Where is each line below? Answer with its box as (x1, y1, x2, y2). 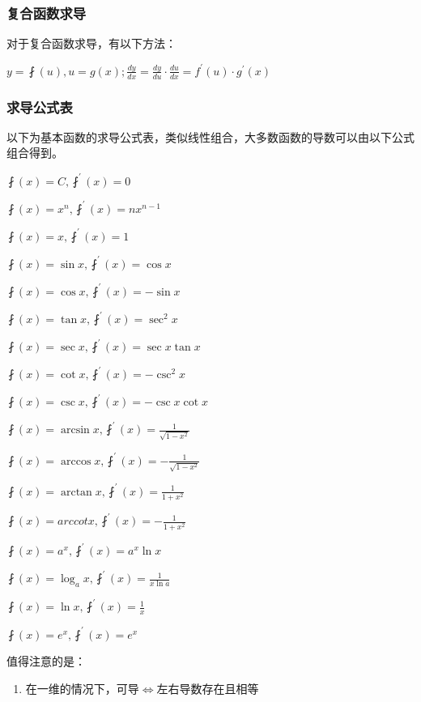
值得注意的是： (6, 653, 86, 670)
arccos (60, 455, 91, 467)
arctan (60, 486, 92, 498)
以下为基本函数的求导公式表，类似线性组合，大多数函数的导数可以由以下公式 (6, 128, 415, 145)
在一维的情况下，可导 (25, 679, 139, 696)
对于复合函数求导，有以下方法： (6, 35, 176, 52)
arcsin (60, 424, 90, 436)
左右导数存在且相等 (156, 679, 259, 696)
